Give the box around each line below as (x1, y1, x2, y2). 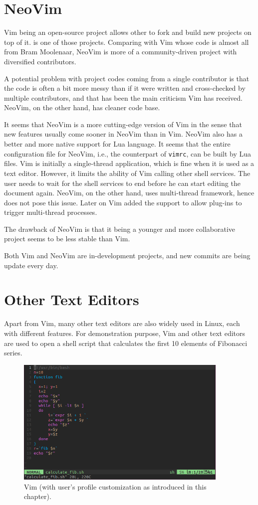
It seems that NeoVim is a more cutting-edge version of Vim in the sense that (4, 119, 242, 129)
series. (4, 347, 22, 358)
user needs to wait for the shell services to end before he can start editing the (4, 177, 241, 188)
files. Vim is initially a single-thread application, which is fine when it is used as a (4, 158, 255, 168)
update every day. (4, 260, 58, 270)
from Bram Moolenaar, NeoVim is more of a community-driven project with (4, 46, 237, 57)
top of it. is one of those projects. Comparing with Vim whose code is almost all (4, 36, 249, 47)
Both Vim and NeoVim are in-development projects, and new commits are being (4, 250, 251, 261)
